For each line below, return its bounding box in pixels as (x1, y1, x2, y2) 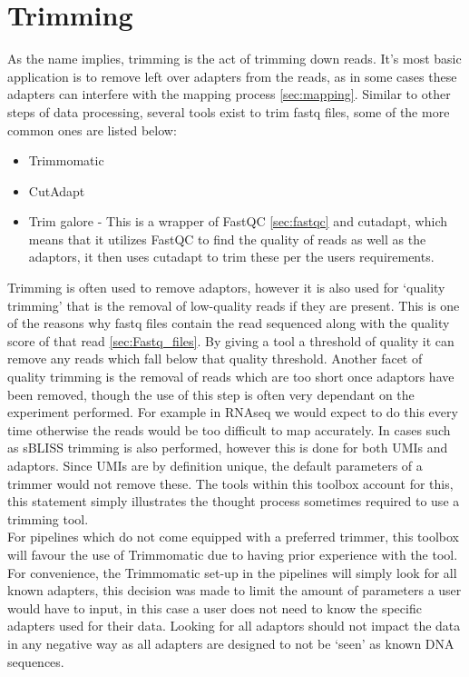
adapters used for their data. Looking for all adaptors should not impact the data (7, 616, 461, 635)
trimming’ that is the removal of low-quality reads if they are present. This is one (7, 295, 460, 314)
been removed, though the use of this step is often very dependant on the (7, 384, 415, 403)
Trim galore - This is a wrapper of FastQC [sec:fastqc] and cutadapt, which (28, 212, 448, 231)
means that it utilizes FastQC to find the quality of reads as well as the (28, 229, 426, 248)
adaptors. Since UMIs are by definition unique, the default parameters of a (7, 456, 423, 474)
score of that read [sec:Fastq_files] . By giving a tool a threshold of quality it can (7, 331, 454, 350)
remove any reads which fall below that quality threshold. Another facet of (7, 349, 423, 368)
